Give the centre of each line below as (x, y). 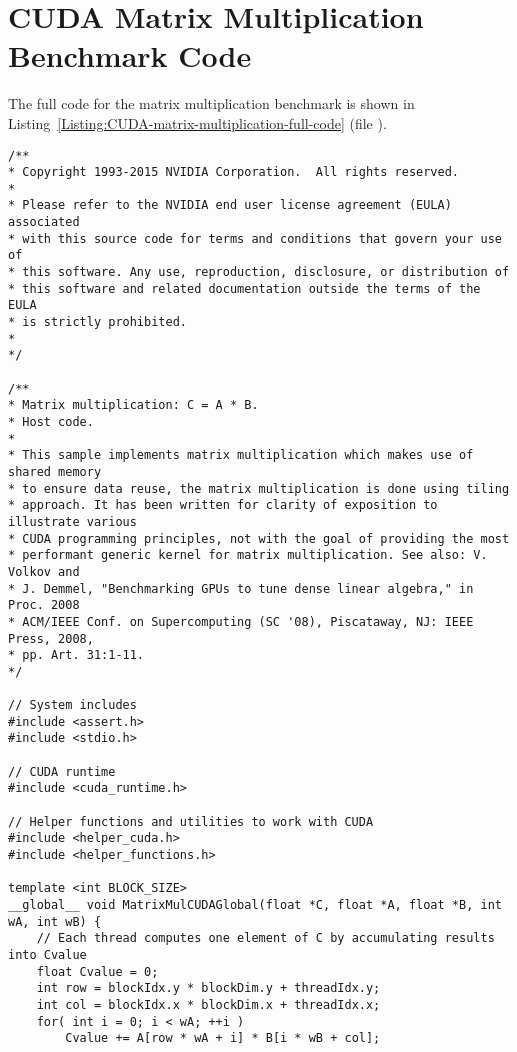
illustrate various (72, 521)
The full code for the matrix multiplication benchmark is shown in (211, 103)
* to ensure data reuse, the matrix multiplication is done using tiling (259, 488)
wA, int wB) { (55, 921)
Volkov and (44, 571)
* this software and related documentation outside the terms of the (244, 288)
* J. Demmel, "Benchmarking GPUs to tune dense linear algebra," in (241, 588)
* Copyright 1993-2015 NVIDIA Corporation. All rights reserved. (234, 172)
